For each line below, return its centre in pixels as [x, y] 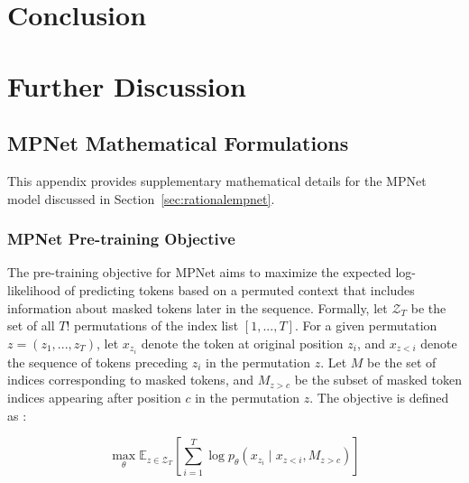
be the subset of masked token [378, 380]
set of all [31, 325]
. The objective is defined [379, 398]
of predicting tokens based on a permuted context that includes [239, 289]
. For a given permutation [366, 325]
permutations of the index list [156, 325]
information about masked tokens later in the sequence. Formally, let [198, 307]
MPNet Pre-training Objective [121, 239]
